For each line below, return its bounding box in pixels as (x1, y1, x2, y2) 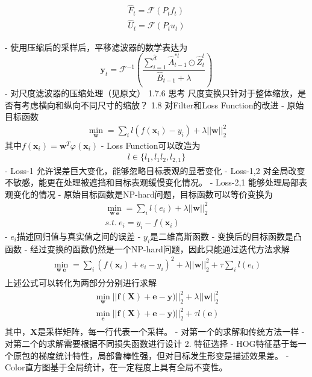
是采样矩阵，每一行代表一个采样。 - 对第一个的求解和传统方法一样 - (37, 325, 305, 338)
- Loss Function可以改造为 (101, 139, 201, 151)
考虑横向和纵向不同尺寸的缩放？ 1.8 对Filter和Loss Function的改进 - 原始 (21, 98, 304, 111)
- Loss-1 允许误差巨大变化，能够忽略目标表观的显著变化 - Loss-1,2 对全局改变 (5, 164, 305, 176)
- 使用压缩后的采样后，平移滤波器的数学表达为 (5, 40, 188, 53)
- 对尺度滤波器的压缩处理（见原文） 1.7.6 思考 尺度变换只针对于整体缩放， (5, 87, 298, 99)
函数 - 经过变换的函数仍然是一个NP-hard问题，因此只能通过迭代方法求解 (5, 242, 290, 255)
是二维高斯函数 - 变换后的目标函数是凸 (150, 230, 302, 243)
